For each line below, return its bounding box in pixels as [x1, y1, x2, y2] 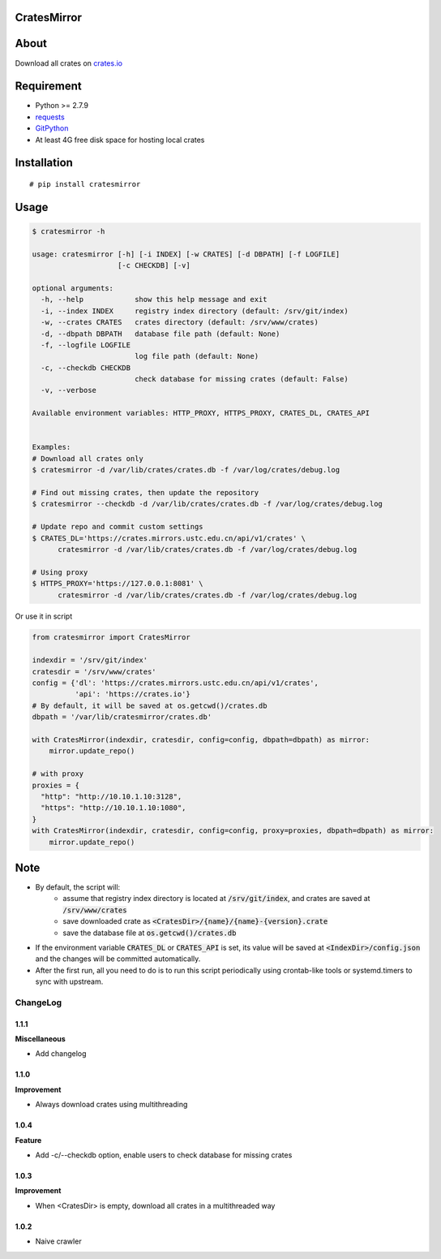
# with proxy [32, 770, 84, 778]
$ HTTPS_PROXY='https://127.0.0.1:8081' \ [32, 579, 203, 589]
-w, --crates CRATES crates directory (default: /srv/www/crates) [41, 317, 319, 327]
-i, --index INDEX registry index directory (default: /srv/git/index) [41, 306, 349, 316]
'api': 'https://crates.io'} [74, 690, 191, 699]
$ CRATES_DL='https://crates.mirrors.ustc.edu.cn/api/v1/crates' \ [32, 533, 306, 543]
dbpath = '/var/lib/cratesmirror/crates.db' [32, 713, 212, 722]
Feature [15, 1135, 42, 1145]
